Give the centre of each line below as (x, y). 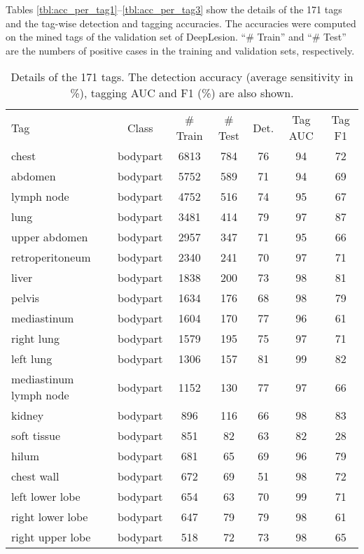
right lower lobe (50, 517)
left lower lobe (46, 497)
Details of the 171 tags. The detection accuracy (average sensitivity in (182, 77)
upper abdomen (50, 237)
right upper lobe (51, 537)
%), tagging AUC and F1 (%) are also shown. (182, 93)
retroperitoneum (51, 257)
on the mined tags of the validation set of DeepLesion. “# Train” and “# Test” (176, 37)
